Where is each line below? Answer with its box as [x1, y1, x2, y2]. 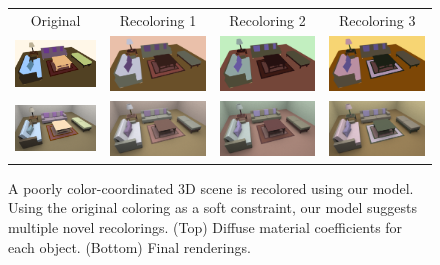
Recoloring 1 [119, 9, 197, 30]
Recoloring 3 [338, 9, 416, 30]
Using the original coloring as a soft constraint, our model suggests [8, 197, 418, 218]
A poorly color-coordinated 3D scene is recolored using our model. [8, 177, 414, 198]
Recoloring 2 [229, 9, 306, 30]
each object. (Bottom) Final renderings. [8, 236, 251, 257]
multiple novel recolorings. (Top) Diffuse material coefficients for [8, 216, 403, 237]
